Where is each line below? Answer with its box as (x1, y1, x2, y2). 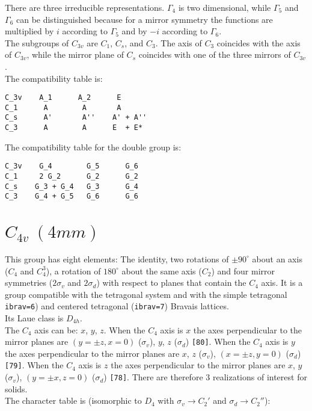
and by (121, 25, 147, 37)
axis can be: (34, 323, 78, 336)
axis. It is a (261, 276, 303, 289)
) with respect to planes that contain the (96, 276, 246, 289)
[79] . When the (5, 359, 64, 371)
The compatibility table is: (5, 72, 103, 84)
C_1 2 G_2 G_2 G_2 (5, 172, 138, 181)
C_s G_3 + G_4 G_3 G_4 (5, 182, 138, 191)
